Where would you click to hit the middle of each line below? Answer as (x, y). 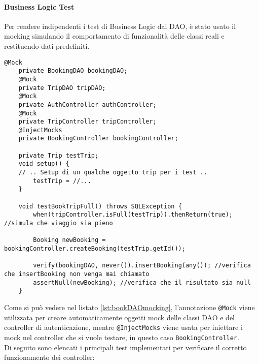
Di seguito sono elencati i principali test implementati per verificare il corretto (125, 347)
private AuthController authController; (87, 104)
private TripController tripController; (87, 122)
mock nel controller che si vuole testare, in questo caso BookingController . (122, 337)
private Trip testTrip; (59, 155)
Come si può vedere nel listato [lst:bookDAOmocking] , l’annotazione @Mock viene (129, 307)
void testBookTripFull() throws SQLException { (100, 206)
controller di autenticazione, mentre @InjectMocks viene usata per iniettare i (123, 327)
